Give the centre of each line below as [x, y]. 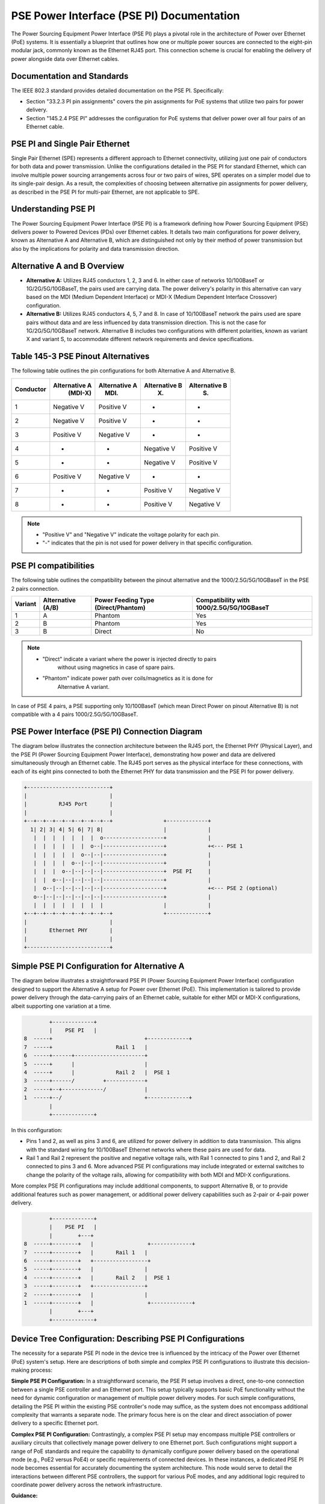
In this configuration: [37, 1130]
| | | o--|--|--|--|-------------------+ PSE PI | [122, 871]
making [20, 1370]
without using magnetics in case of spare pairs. [116, 667]
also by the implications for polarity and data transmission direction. [95, 248]
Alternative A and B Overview [68, 266]
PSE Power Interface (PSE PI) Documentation [125, 16]
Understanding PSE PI [53, 209]
